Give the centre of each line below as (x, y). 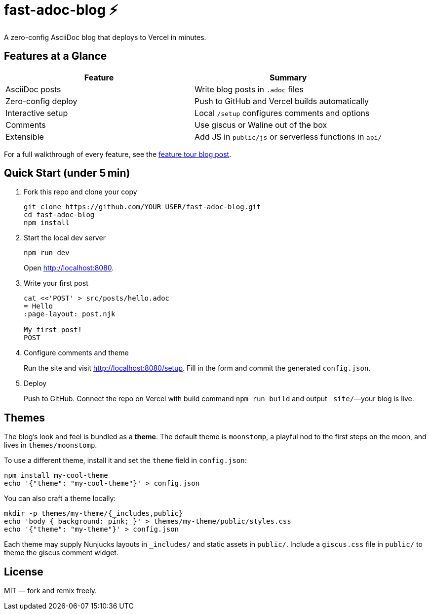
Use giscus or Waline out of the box (261, 125)
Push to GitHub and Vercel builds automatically (282, 101)
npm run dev (47, 253)
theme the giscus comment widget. (61, 553)
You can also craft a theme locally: (60, 499)
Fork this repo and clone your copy (80, 192)
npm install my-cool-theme (56, 476)
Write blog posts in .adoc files (249, 89)
